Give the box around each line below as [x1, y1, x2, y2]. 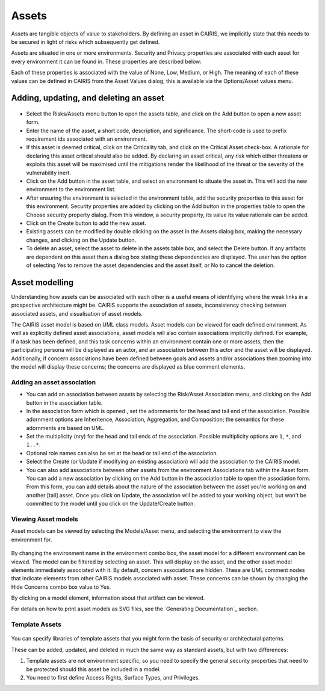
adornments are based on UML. [26, 424, 105, 431]
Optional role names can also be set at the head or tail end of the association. [26, 449, 218, 456]
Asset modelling [11, 277, 74, 287]
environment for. [11, 536, 52, 543]
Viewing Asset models [11, 515, 78, 523]
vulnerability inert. [26, 169, 72, 176]
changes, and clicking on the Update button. [26, 236, 137, 244]
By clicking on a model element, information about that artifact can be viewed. [11, 594, 205, 601]
